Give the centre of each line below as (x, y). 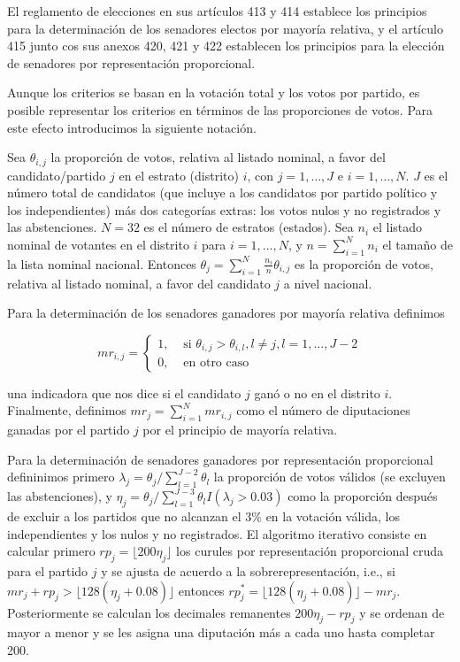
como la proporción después (363, 496)
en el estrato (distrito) (179, 175)
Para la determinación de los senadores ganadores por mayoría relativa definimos (226, 313)
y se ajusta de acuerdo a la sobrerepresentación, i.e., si (248, 570)
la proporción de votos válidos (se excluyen (330, 477)
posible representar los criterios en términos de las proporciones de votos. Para (220, 109)
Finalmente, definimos (67, 410)
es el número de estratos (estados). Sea (249, 227)
